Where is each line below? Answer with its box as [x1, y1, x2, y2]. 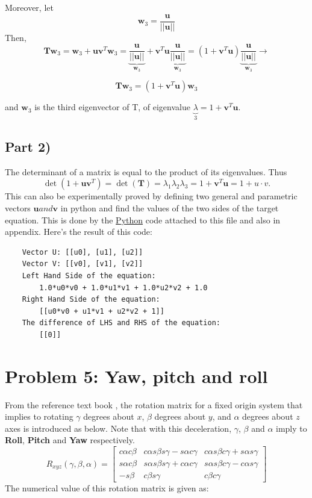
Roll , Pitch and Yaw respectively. [5, 434, 135, 446]
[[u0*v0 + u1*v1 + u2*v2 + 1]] [39, 307, 164, 316]
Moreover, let [5, 1, 54, 13]
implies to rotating [5, 410, 73, 423]
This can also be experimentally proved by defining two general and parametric [5, 190, 298, 202]
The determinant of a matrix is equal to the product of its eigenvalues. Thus [5, 165, 287, 178]
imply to [276, 422, 307, 434]
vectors [5, 201, 31, 214]
